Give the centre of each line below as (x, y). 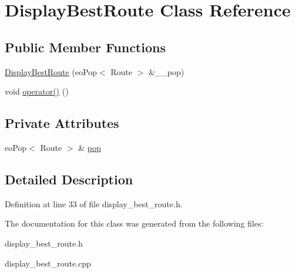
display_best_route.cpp (48, 263)
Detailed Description (69, 179)
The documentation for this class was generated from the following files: (134, 223)
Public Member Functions (85, 47)
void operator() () (37, 91)
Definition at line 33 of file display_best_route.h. (94, 203)
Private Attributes (62, 123)
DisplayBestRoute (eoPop (51, 71)
